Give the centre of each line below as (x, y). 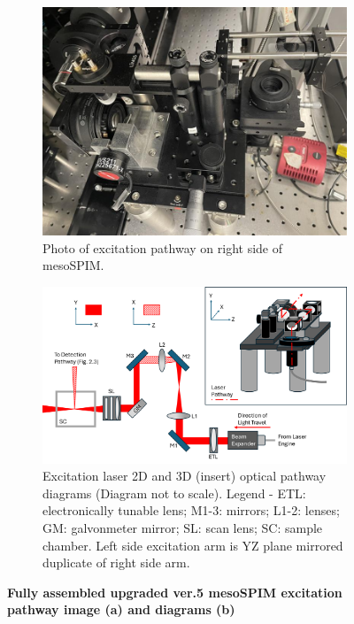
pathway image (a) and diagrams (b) (121, 609)
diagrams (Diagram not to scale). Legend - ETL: (174, 493)
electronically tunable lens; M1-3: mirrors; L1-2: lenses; (191, 510)
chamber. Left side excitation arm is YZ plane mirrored (193, 545)
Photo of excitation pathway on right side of (162, 247)
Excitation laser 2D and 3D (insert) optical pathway (185, 476)
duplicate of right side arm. (116, 562)
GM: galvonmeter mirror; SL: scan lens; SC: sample (183, 528)
